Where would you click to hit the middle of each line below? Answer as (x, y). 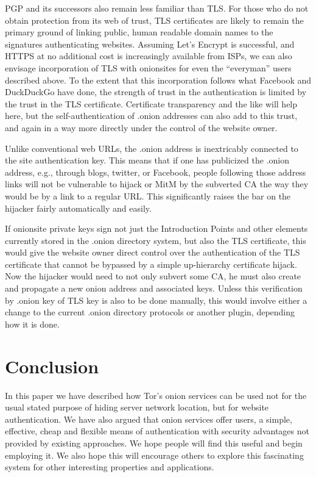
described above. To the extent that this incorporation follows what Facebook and (158, 80)
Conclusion (52, 366)
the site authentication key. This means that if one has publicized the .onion (147, 160)
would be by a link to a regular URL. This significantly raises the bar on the (148, 195)
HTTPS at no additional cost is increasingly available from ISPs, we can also (149, 56)
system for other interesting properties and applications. (110, 467)
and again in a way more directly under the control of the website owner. (141, 127)
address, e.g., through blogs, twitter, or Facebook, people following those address (156, 172)
